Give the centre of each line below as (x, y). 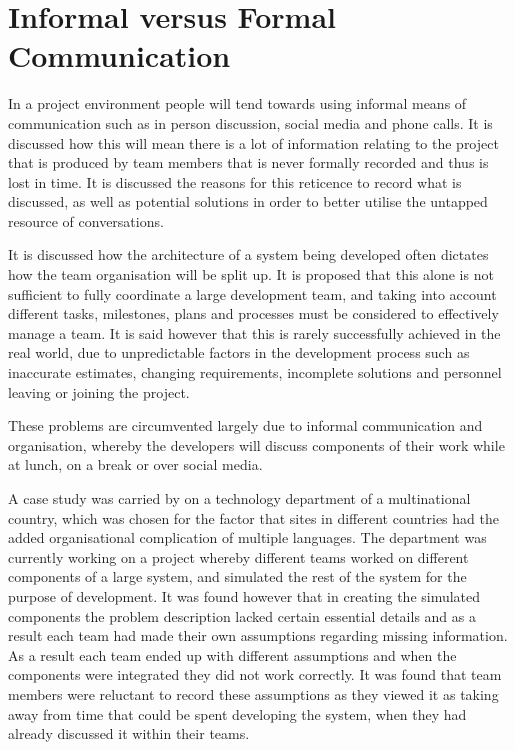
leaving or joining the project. (99, 391)
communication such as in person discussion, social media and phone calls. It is (250, 122)
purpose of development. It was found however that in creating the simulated (244, 595)
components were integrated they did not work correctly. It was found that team (255, 674)
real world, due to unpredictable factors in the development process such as (239, 352)
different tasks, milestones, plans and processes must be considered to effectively (253, 313)
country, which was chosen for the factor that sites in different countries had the (253, 517)
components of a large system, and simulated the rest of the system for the (237, 576)
